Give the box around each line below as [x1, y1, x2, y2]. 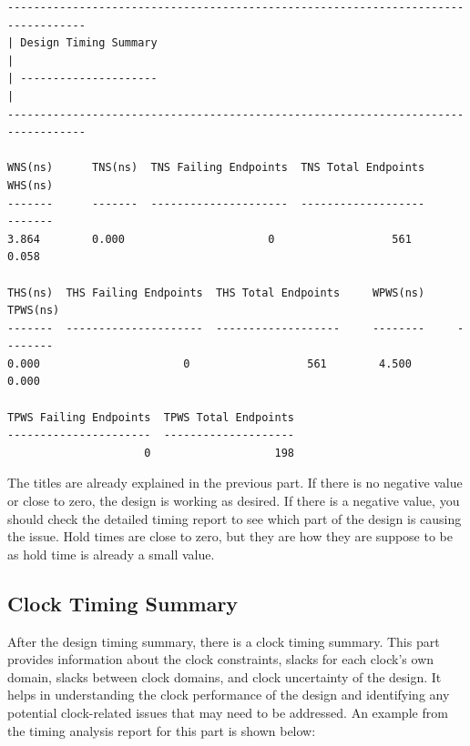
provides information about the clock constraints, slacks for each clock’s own [7, 650, 434, 669]
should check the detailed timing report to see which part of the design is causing [7, 509, 462, 528]
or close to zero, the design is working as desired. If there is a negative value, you [7, 491, 460, 510]
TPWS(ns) [7, 304, 60, 318]
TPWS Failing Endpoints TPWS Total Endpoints [7, 410, 294, 424]
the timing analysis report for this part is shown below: [7, 721, 316, 740]
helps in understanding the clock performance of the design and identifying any [7, 685, 450, 704]
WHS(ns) [7, 178, 54, 192]
